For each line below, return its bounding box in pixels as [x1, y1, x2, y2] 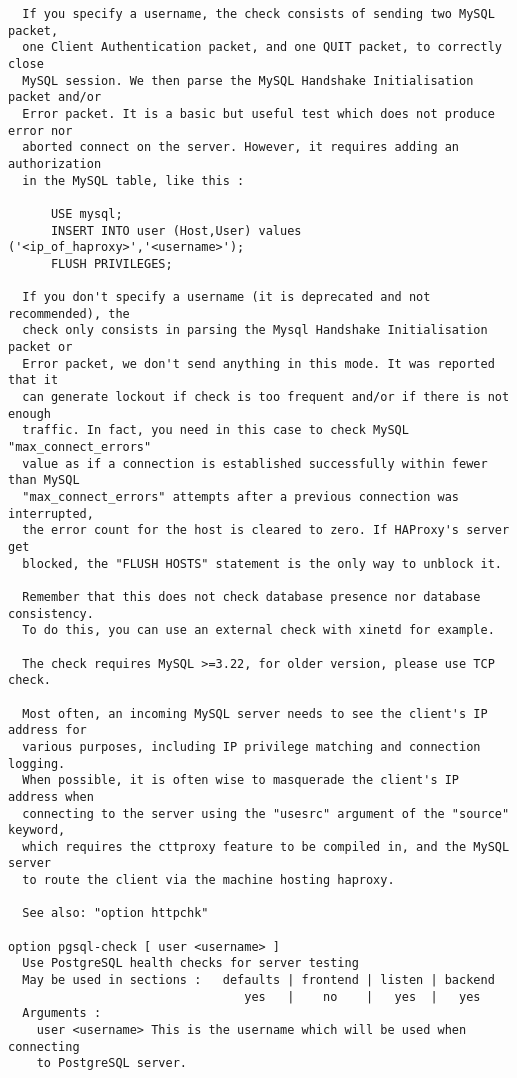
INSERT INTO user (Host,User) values [50, 223, 302, 238]
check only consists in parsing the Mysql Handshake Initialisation [22, 323, 488, 338]
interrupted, [8, 506, 94, 521]
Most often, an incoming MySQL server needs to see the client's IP [22, 706, 488, 721]
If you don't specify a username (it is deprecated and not [22, 290, 431, 305]
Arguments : [22, 1006, 102, 1021]
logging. [8, 756, 66, 771]
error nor [8, 123, 73, 138]
